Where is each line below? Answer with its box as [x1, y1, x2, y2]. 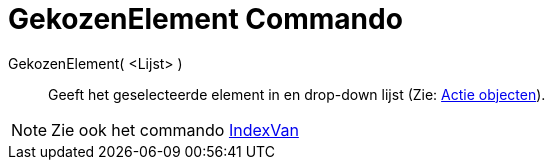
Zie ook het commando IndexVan [51, 119, 299, 140]
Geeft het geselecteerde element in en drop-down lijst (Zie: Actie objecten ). [48, 85, 546, 103]
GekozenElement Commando [8, 2, 403, 36]
